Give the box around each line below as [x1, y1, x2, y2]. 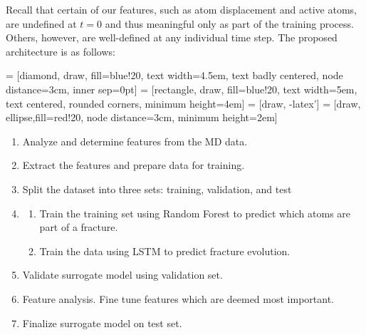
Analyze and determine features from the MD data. [22, 133, 248, 148]
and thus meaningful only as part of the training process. [105, 16, 354, 31]
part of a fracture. [39, 220, 118, 234]
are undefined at [6, 16, 77, 31]
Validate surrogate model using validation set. [22, 267, 223, 282]
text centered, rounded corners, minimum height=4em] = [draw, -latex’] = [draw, [6, 96, 361, 110]
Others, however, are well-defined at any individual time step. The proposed [6, 30, 338, 45]
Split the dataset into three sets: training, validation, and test [22, 181, 292, 196]
